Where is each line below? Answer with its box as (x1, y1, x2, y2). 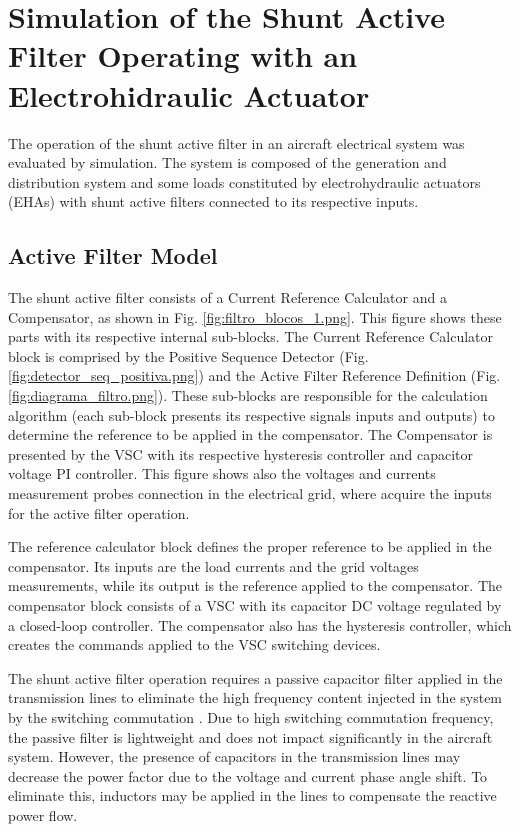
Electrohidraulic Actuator (8, 74, 370, 115)
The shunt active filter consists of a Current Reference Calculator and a (8, 287, 447, 308)
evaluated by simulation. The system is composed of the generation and (8, 152, 447, 173)
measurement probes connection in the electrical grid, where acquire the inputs (8, 483, 492, 504)
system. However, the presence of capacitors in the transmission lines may (8, 746, 461, 767)
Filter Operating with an (8, 35, 358, 76)
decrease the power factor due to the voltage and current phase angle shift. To (8, 765, 488, 786)
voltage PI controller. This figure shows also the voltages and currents (8, 463, 436, 484)
